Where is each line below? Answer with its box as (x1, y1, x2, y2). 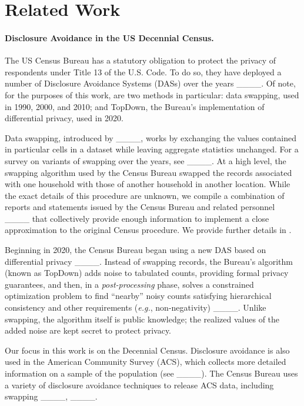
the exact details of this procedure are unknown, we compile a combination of (5, 189, 285, 201)
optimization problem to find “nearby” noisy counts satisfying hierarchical (5, 289, 272, 302)
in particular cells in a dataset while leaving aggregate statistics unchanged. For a (5, 143, 299, 155)
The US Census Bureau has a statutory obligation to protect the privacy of (5, 54, 276, 66)
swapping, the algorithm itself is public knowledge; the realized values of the (5, 312, 280, 325)
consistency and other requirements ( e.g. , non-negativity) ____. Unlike (5, 301, 266, 314)
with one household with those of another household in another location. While (5, 178, 290, 190)
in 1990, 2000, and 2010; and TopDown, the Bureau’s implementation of (5, 100, 265, 112)
